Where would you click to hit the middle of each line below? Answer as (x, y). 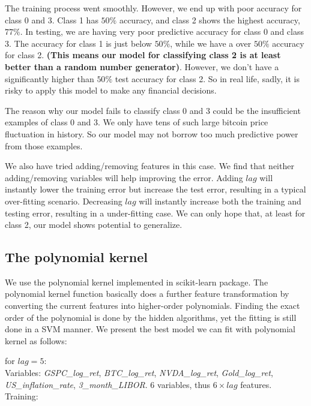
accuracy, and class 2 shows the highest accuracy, (210, 19)
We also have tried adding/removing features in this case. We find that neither (149, 166)
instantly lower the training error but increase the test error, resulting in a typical (155, 189)
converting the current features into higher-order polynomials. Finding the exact (152, 306)
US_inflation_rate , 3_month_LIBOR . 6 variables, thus (108, 384)
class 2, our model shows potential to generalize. (94, 225)
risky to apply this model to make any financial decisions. (111, 90)
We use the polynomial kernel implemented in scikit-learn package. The (137, 282)
